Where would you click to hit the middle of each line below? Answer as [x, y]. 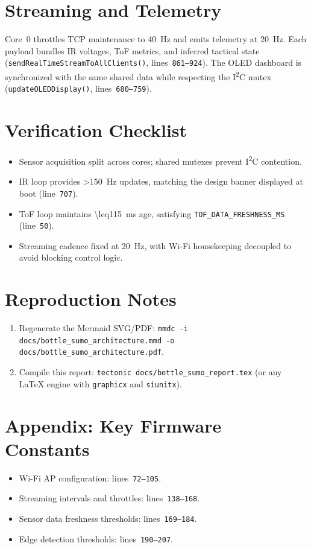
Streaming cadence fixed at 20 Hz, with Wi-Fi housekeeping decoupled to [155, 245]
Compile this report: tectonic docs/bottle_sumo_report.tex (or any [150, 372]
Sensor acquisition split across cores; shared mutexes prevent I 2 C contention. [160, 160]
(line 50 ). [36, 225]
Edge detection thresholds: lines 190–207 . [96, 538]
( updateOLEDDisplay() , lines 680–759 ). [78, 88]
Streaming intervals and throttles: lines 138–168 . [109, 498]
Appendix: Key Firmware [113, 425]
